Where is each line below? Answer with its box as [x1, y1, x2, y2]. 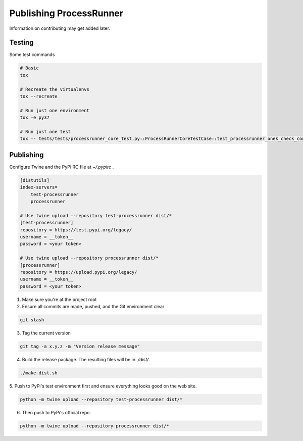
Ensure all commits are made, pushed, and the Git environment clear [22, 304, 165, 310]
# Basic [20, 65, 39, 71]
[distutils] [20, 177, 50, 183]
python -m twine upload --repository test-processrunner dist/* [20, 397, 183, 402]
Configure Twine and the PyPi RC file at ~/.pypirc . [9, 164, 114, 170]
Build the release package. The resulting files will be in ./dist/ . [22, 357, 150, 362]
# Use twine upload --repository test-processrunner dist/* [20, 213, 172, 218]
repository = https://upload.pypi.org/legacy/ [20, 269, 137, 275]
